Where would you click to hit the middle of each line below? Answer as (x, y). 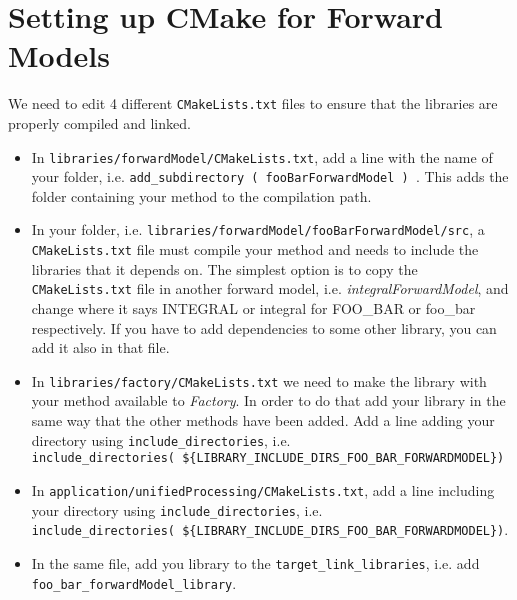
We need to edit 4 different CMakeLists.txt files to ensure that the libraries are (253, 103)
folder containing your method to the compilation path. (201, 195)
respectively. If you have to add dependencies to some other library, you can (264, 327)
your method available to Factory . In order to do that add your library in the (268, 400)
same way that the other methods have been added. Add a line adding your (263, 420)
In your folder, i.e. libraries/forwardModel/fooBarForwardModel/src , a (258, 229)
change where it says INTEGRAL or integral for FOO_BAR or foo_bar (253, 308)
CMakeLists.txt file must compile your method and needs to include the (255, 249)
